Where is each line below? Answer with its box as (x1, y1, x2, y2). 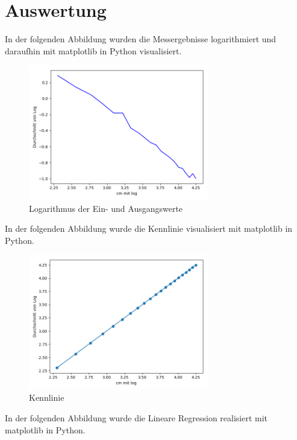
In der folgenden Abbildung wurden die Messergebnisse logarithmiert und (5, 33, 277, 45)
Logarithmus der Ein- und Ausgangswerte (29, 202, 183, 214)
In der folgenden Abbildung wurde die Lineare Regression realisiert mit (5, 412, 268, 424)
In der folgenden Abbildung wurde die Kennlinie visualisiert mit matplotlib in (5, 222, 293, 235)
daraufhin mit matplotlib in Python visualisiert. (5, 44, 182, 57)
